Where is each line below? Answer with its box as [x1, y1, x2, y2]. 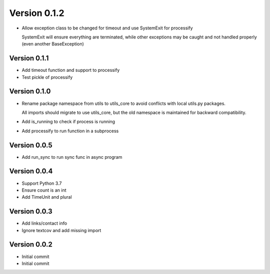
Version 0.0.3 [9, 207, 52, 216]
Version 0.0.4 [9, 167, 53, 176]
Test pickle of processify [21, 74, 73, 80]
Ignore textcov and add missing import [21, 227, 101, 233]
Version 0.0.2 [9, 240, 52, 249]
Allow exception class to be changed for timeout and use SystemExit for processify [21, 25, 193, 31]
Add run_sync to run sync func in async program [21, 154, 122, 160]
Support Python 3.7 [21, 180, 62, 186]
